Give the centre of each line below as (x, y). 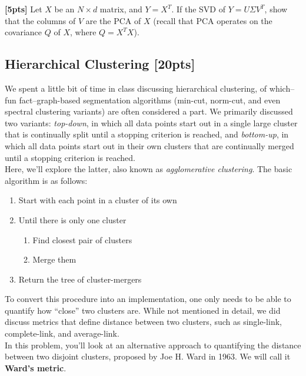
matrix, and (121, 9)
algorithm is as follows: (46, 180)
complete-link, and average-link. (62, 333)
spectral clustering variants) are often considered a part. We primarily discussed (149, 111)
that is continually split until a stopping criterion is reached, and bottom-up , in (147, 134)
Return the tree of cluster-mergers (80, 279)
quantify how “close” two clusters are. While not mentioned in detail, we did (143, 310)
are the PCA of (113, 20)
